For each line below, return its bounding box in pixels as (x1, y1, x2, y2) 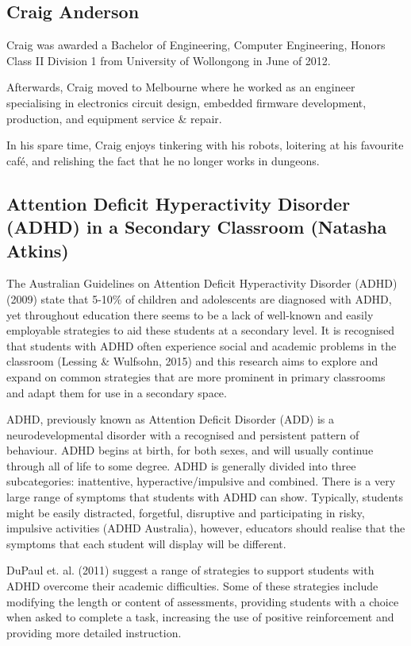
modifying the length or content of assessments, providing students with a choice (6, 593, 399, 609)
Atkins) (6, 238, 69, 262)
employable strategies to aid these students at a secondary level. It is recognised (6, 322, 395, 338)
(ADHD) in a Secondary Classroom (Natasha (6, 215, 387, 239)
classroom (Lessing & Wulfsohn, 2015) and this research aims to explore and (6, 353, 378, 369)
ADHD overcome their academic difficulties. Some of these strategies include (6, 578, 378, 594)
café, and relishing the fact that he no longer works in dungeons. (6, 152, 320, 168)
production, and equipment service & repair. (6, 110, 222, 126)
